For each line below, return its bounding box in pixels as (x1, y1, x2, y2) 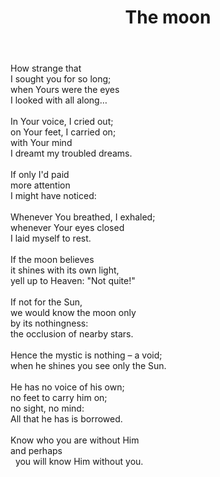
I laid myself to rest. (10, 232, 92, 245)
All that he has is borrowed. (10, 413, 123, 425)
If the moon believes (10, 254, 95, 266)
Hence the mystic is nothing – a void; (10, 349, 163, 361)
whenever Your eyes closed (10, 222, 125, 234)
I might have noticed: (10, 190, 97, 202)
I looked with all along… (10, 94, 108, 106)
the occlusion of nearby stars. (10, 328, 134, 340)
